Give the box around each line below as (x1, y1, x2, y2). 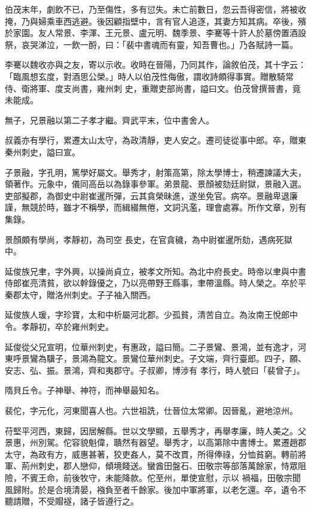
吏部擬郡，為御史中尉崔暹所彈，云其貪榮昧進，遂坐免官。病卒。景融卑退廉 (5, 189, 298, 202)
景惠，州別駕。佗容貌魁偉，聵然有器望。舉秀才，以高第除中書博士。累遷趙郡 (5, 436, 306, 449)
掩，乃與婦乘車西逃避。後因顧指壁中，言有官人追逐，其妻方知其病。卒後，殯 (5, 14, 306, 27)
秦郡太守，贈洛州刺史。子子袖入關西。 (5, 288, 155, 300)
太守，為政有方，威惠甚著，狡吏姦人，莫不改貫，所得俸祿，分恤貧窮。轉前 (5, 447, 298, 460)
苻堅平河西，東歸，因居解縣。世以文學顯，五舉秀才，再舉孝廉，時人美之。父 (5, 424, 306, 437)
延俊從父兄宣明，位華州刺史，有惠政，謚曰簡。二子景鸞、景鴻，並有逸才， (5, 340, 298, 353)
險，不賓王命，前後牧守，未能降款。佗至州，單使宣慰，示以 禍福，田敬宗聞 (5, 471, 301, 483)
